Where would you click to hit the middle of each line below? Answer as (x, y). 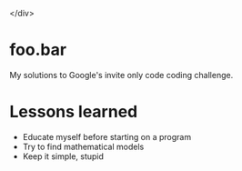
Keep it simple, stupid (63, 156)
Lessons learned (74, 112)
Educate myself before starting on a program (107, 136)
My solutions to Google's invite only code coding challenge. (121, 75)
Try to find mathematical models (83, 146)
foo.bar (38, 50)
